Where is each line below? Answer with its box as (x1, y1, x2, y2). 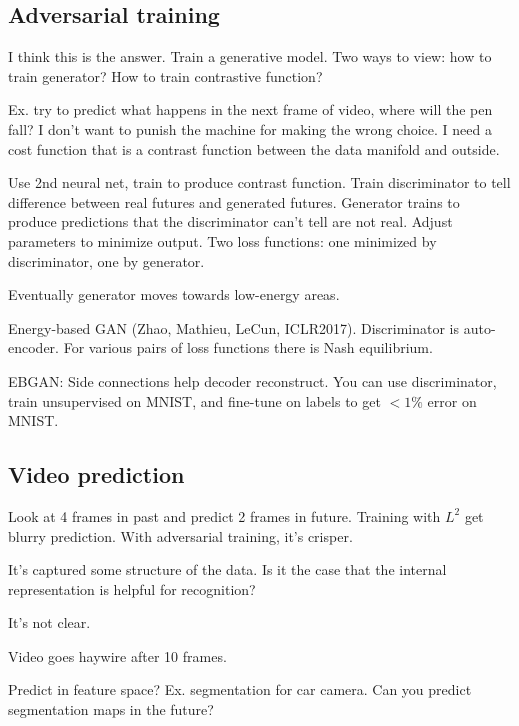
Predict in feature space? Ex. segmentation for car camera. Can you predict (8, 679, 472, 700)
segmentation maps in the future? (8, 699, 214, 720)
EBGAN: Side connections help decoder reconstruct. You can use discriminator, (8, 370, 497, 391)
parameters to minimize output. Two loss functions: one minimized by (8, 230, 437, 251)
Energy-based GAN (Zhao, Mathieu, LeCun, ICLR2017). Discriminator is (8, 317, 459, 338)
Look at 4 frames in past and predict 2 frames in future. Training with (8, 505, 441, 526)
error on (427, 390, 477, 411)
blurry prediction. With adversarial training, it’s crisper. (8, 525, 353, 546)
